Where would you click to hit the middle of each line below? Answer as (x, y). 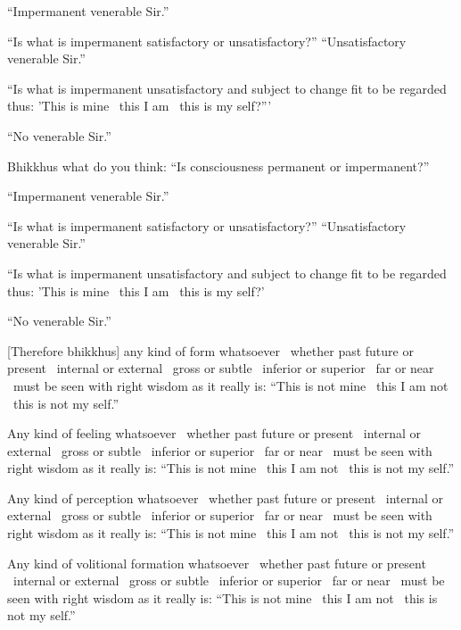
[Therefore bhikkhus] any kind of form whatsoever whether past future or (210, 350)
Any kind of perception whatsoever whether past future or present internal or (226, 497)
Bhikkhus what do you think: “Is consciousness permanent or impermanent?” (218, 166)
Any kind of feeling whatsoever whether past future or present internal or (214, 433)
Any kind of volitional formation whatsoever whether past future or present (217, 563)
